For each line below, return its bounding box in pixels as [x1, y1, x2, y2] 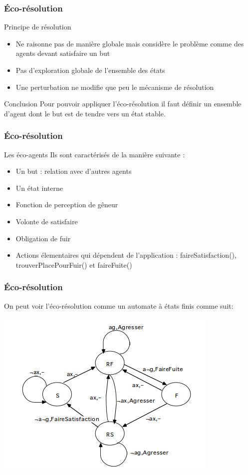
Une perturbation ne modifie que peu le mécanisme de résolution [15, 81, 214, 92]
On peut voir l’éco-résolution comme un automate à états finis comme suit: [4, 300, 234, 311]
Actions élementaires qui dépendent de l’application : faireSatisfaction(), [15, 250, 237, 260]
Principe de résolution [4, 21, 71, 32]
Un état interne [15, 182, 63, 193]
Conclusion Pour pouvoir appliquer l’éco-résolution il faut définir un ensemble [4, 98, 242, 109]
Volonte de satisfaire [15, 216, 78, 226]
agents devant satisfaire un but [15, 48, 110, 58]
